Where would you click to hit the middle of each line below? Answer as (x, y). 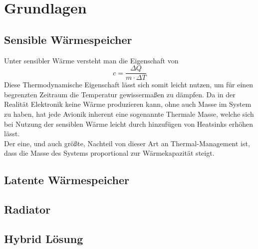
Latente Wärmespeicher (67, 180)
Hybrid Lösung (44, 238)
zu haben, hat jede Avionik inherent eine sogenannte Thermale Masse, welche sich (129, 114)
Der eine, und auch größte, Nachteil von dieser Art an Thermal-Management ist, (127, 143)
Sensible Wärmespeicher (68, 39)
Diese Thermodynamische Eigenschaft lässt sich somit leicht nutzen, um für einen (129, 85)
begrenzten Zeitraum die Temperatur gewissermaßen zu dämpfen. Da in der (120, 94)
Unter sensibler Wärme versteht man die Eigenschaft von (91, 60)
